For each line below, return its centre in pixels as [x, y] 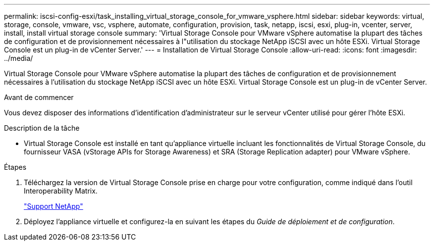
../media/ [19, 58]
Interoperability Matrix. [61, 191]
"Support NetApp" [54, 206]
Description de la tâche [42, 128]
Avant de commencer [39, 97]
